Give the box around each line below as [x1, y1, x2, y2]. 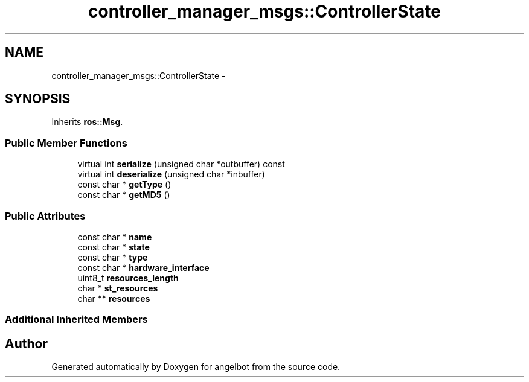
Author [5, 336, 48, 351]
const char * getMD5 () [77, 189, 170, 200]
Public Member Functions [5, 136, 127, 149]
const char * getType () [77, 179, 172, 190]
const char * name [77, 231, 152, 242]
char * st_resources [77, 282, 158, 293]
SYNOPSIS [5, 91, 71, 107]
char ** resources [77, 293, 150, 304]
